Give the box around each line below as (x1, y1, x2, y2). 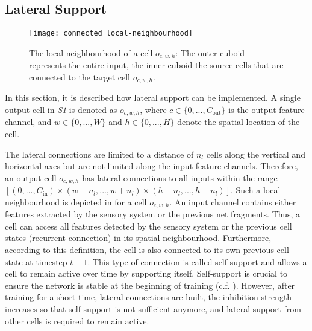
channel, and (5, 115, 52, 128)
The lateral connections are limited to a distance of (5, 147, 194, 160)
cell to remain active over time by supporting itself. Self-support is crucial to (5, 267, 288, 280)
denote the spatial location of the (177, 115, 300, 128)
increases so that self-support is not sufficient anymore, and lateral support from (5, 303, 302, 315)
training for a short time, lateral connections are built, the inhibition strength (5, 291, 292, 303)
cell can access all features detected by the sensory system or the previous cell (5, 219, 292, 232)
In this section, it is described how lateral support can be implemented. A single (5, 91, 301, 104)
